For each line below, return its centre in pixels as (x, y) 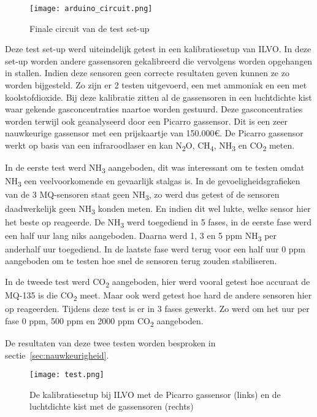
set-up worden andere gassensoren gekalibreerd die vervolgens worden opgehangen (159, 60)
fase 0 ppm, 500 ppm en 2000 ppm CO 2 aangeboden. (104, 321)
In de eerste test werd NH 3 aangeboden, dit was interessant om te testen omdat (155, 168)
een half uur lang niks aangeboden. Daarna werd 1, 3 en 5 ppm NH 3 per (141, 236)
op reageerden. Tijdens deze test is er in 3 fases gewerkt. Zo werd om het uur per (157, 309)
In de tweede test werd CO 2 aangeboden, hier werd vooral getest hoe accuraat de (158, 282)
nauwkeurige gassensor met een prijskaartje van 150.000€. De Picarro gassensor (154, 133)
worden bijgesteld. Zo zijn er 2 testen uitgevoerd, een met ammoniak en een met (156, 85)
